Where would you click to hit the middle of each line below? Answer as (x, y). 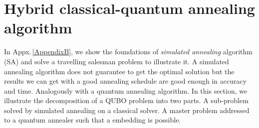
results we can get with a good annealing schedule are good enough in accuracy (126, 81)
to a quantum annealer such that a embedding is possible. (93, 120)
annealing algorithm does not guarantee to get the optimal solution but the (119, 71)
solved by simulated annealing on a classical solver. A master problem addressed (127, 110)
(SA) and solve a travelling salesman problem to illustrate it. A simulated (117, 61)
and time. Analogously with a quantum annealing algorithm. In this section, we (126, 90)
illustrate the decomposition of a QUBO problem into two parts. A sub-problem (126, 100)
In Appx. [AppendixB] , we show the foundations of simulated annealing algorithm (128, 52)
